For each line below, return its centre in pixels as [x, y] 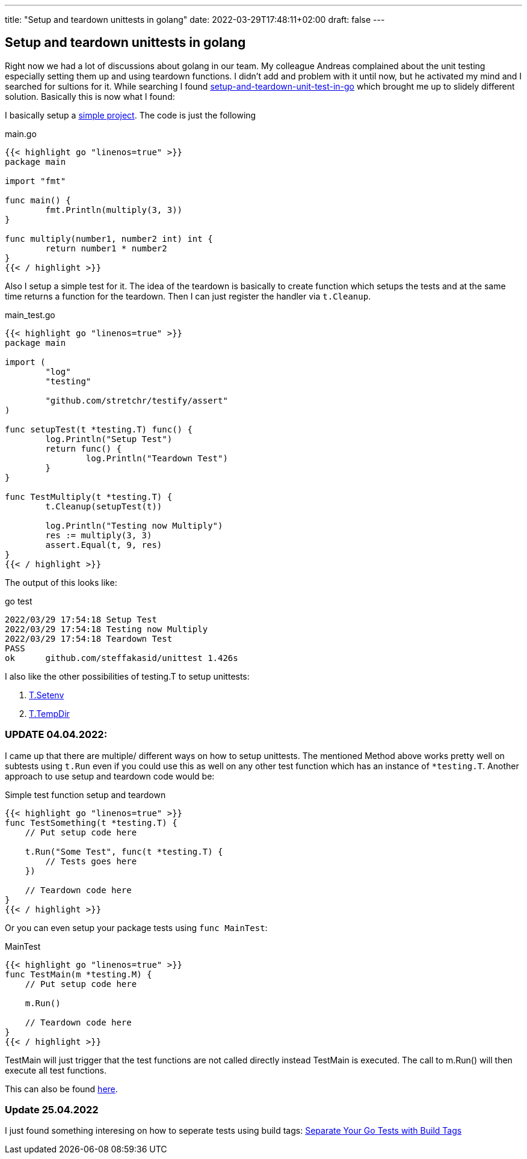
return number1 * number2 [106, 248]
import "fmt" [35, 181]
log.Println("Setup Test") [109, 439]
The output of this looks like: [61, 582]
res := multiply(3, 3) [99, 535]
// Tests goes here [91, 861]
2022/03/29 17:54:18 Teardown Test [89, 638]
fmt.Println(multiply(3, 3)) [114, 210]
